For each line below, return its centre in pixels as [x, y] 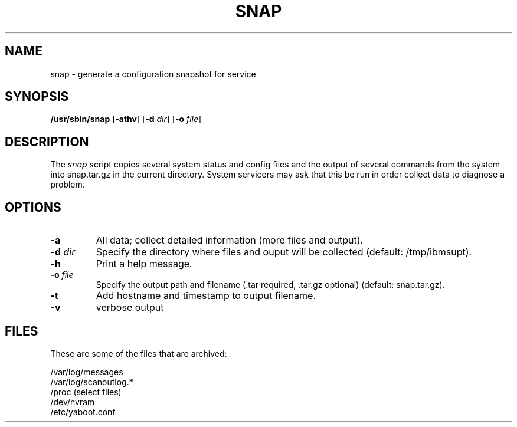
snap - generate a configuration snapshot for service [153, 74]
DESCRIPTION [47, 142]
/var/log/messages [87, 372]
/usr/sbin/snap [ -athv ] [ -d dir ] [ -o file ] [126, 119]
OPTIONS [33, 207]
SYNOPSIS [37, 97]
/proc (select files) [86, 392]
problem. [68, 185]
